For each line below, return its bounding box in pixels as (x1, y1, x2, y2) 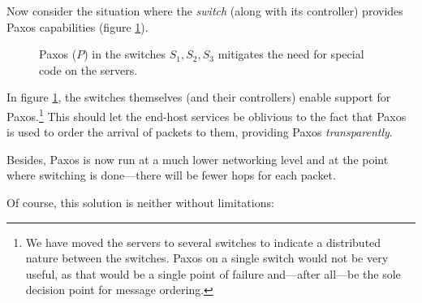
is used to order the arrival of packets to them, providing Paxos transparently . (6, 123, 393, 141)
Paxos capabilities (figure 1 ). (6, 18, 149, 35)
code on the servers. (39, 61, 138, 78)
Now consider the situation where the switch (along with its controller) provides (6, 2, 403, 19)
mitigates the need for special (217, 45, 364, 63)
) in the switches (84, 45, 166, 63)
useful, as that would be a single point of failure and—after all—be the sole (25, 265, 401, 282)
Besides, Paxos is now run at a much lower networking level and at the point (6, 150, 389, 167)
